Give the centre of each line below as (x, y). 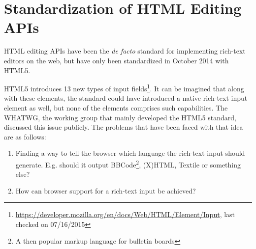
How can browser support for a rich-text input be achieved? (106, 190)
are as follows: (25, 136)
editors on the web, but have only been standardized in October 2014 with (116, 60)
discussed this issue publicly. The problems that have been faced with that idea (124, 127)
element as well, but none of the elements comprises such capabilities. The (116, 107)
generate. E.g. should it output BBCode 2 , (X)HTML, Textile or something (128, 164)
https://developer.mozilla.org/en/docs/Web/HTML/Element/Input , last (125, 214)
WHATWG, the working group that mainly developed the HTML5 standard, (120, 117)
